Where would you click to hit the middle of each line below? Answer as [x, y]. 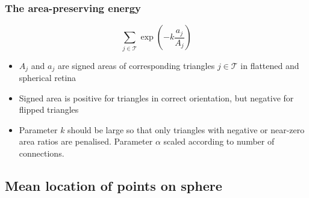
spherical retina [48, 77]
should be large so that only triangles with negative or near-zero [186, 129]
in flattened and [270, 65]
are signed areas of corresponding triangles [136, 65]
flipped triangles [49, 109]
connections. [42, 153]
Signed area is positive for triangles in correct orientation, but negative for [156, 97]
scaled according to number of [219, 141]
